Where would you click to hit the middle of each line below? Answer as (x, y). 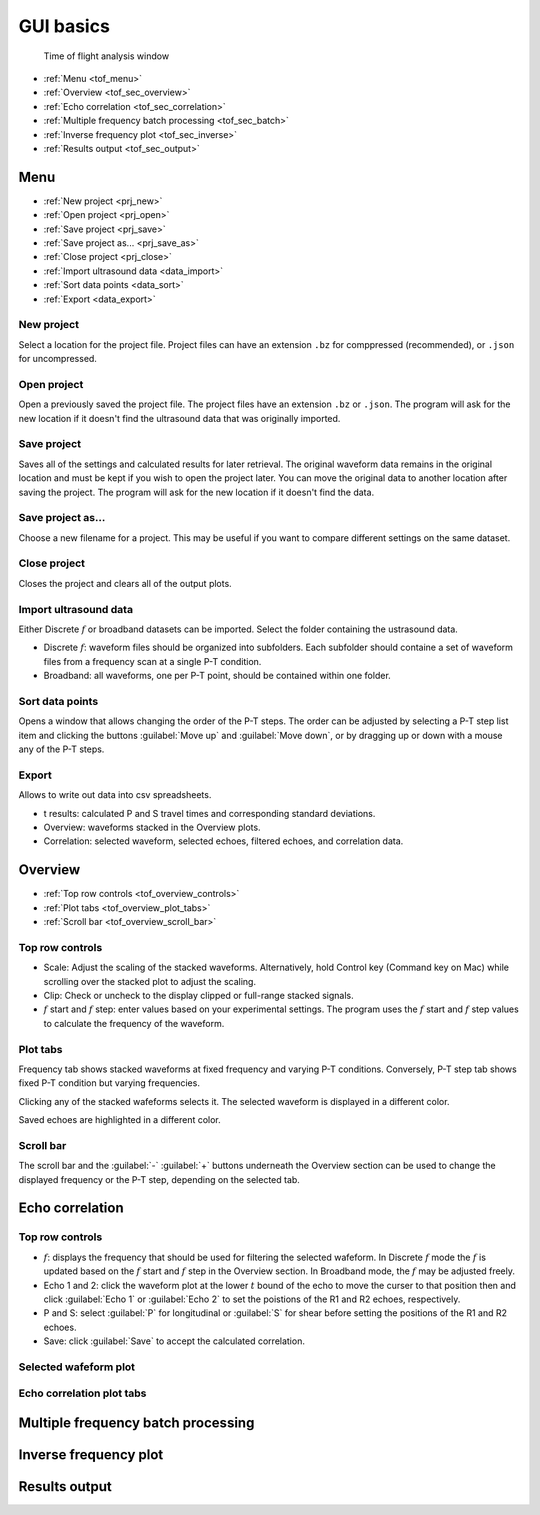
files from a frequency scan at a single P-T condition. (152, 661)
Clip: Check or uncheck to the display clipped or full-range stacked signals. (198, 995)
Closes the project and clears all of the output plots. (125, 583)
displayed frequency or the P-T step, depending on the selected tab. (159, 1179)
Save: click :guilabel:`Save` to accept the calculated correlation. (174, 1341)
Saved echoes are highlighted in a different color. (120, 1120)
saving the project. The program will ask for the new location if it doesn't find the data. (196, 492)
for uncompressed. (57, 359)
